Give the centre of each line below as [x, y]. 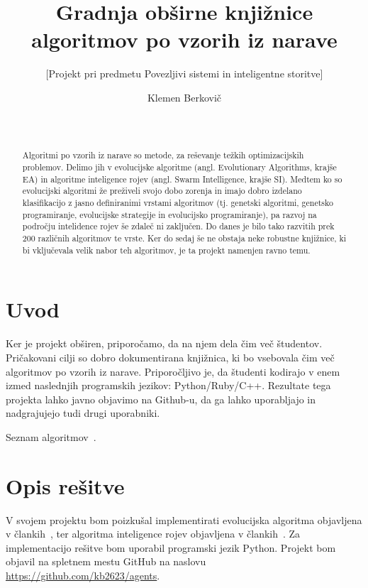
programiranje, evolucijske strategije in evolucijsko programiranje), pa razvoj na [169, 214]
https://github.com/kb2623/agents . [83, 575]
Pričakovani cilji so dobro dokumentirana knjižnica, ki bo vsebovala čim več [170, 357]
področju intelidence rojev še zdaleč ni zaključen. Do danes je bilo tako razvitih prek [178, 226]
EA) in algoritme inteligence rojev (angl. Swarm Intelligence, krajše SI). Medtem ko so [182, 179]
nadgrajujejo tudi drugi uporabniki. [83, 413]
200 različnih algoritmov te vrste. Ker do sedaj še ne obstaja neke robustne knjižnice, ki [184, 238]
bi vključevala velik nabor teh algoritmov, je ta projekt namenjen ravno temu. [166, 250]
